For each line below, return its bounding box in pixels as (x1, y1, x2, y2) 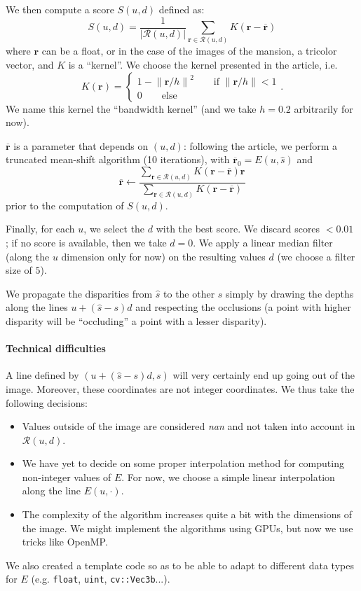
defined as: (158, 2, 205, 16)
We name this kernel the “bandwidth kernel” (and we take (6, 101, 257, 116)
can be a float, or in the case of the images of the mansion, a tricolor (41, 43, 337, 58)
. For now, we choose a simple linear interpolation (121, 469, 335, 484)
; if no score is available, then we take (6, 235, 167, 249)
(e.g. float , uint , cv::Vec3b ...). (31, 571, 170, 586)
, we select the (83, 221, 145, 236)
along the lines (6, 300, 68, 314)
